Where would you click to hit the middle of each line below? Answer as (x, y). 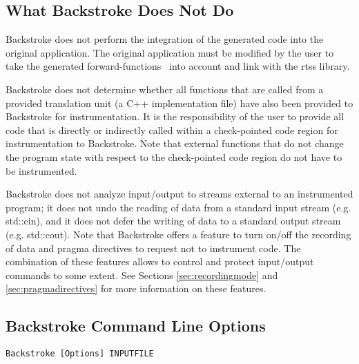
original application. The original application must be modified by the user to (170, 52)
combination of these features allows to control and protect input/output (160, 261)
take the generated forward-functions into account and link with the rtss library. (178, 66)
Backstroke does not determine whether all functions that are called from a (165, 89)
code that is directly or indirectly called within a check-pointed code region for (172, 130)
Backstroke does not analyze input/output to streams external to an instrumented (179, 194)
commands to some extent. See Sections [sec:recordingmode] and (142, 275)
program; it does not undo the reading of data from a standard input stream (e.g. (178, 207)
